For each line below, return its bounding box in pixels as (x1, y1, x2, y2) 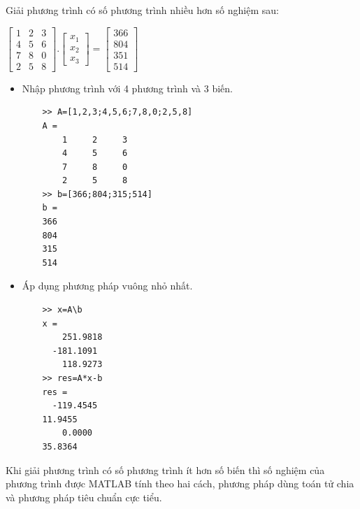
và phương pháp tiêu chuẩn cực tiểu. (6, 489, 162, 504)
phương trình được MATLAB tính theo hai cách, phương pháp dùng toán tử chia (6, 476, 354, 491)
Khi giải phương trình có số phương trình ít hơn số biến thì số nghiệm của (6, 462, 325, 477)
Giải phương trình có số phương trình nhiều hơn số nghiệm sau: (6, 3, 279, 17)
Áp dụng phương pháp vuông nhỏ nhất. (22, 278, 193, 293)
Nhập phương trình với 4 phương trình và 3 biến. (22, 80, 233, 95)
